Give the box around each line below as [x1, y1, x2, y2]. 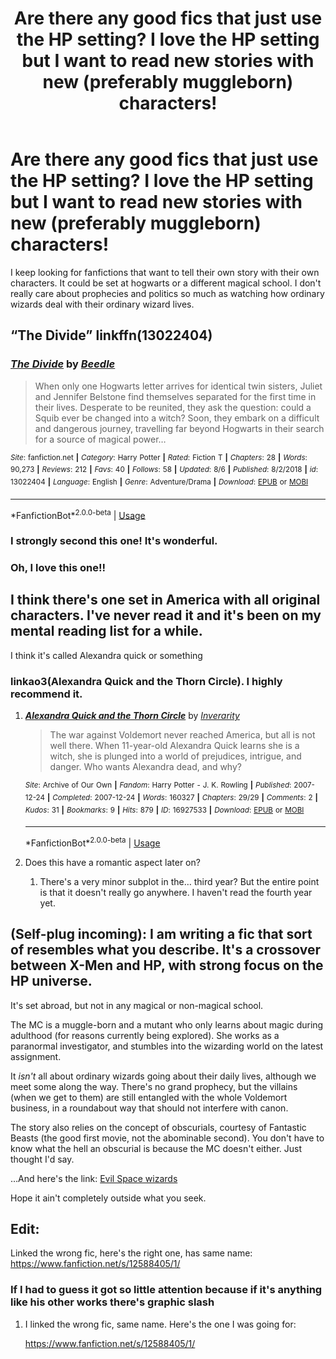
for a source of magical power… [34, 433, 167, 445]
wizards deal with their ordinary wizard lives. [10, 298, 195, 310]
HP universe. [10, 973, 93, 990]
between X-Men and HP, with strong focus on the [10, 957, 324, 974]
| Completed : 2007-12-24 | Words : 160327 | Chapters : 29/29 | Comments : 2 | [47, 792, 318, 802]
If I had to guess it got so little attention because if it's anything [10, 1283, 323, 1297]
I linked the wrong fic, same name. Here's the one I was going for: [24, 1318, 297, 1330]
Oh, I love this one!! [10, 561, 107, 575]
